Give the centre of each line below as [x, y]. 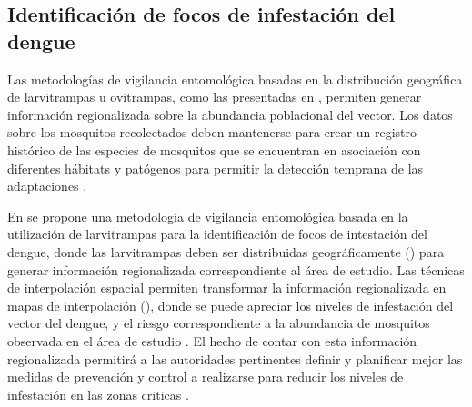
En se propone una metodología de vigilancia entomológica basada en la [208, 216]
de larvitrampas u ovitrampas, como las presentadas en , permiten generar [215, 97]
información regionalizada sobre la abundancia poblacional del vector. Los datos [230, 114]
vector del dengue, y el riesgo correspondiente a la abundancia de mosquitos [219, 323]
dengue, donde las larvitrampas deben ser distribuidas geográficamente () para [226, 251]
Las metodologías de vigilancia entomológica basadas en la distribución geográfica [235, 79]
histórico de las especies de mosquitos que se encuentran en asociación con [214, 149]
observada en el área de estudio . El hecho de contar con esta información [212, 340]
